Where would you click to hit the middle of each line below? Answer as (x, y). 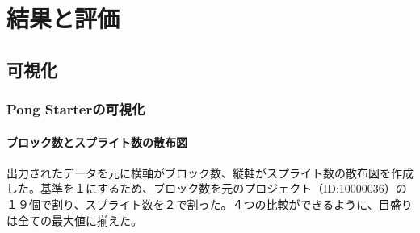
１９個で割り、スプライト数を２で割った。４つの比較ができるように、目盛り (210, 204)
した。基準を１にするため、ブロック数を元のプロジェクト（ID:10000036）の (207, 188)
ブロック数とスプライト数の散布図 (97, 141)
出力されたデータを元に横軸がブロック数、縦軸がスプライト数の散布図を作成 (210, 172)
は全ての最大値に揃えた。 (74, 220)
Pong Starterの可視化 (76, 109)
